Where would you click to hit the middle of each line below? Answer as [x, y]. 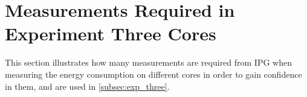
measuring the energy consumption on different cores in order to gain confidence [153, 74]
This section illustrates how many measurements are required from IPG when [149, 62]
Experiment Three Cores [111, 33]
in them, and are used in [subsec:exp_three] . [87, 86]
